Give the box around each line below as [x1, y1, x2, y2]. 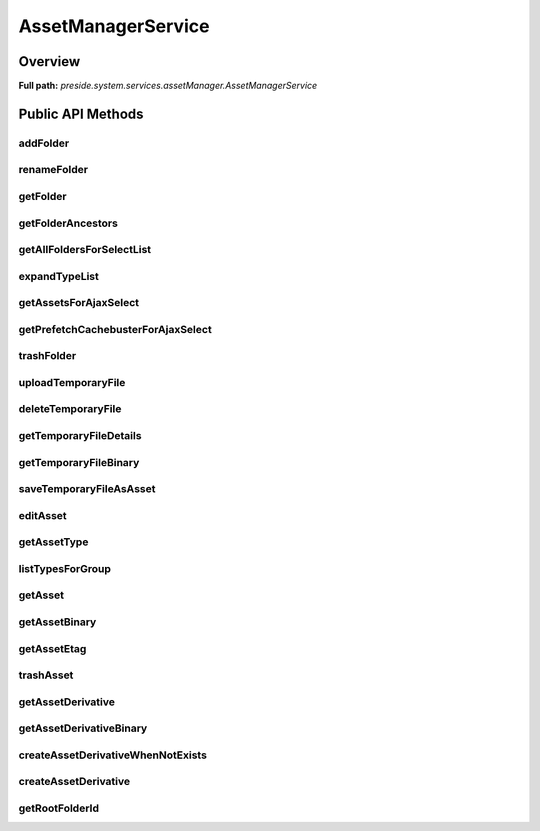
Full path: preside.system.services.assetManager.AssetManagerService [18, 80, 318, 92]
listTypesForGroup [18, 561, 112, 575]
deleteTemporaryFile [18, 402, 122, 416]
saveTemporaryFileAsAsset [18, 482, 156, 496]
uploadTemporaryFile [18, 375, 126, 389]
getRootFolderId [18, 801, 100, 815]
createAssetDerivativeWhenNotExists [18, 748, 207, 762]
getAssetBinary [18, 615, 97, 629]
